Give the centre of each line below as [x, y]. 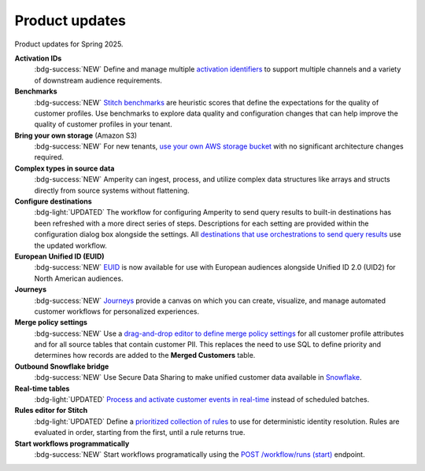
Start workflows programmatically [72, 443]
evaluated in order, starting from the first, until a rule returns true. [140, 432]
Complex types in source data [65, 168]
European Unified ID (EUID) [60, 256]
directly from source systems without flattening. [112, 190]
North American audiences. [79, 278]
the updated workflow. [71, 245]
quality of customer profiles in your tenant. [103, 124]
